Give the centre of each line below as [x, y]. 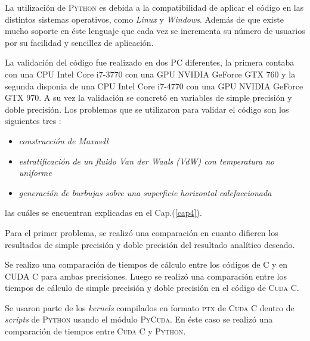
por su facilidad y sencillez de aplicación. [79, 42]
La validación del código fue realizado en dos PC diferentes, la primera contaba [150, 62]
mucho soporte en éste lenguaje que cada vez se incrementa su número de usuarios [155, 31]
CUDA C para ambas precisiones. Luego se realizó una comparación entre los [146, 276]
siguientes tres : [33, 121]
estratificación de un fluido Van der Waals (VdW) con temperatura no [147, 161]
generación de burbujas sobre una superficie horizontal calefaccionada [145, 192]
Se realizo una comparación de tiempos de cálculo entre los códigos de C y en [146, 264]
